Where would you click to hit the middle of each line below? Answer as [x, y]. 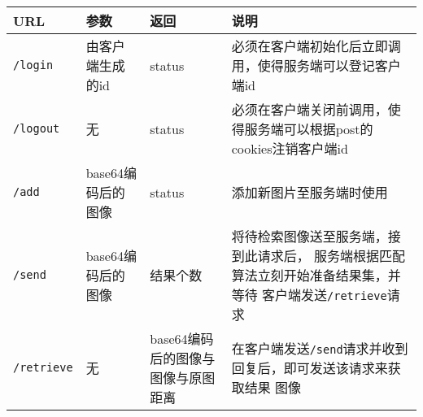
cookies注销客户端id [290, 148]
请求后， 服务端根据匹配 [331, 256]
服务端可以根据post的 [309, 129]
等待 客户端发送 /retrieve [309, 295]
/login [33, 65]
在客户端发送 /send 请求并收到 [320, 348]
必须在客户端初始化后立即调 [316, 46]
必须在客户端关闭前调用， [310, 109]
